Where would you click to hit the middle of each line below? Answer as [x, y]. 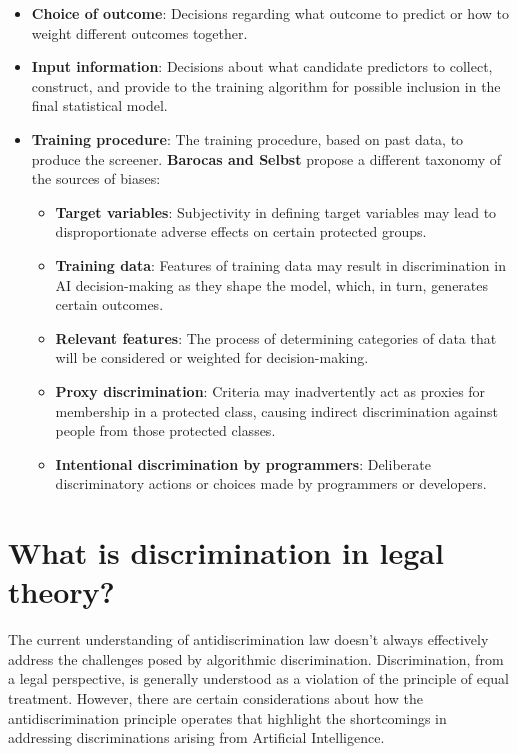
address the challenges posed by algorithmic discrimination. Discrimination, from [256, 658]
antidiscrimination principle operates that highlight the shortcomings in [227, 717]
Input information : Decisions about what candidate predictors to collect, [262, 66]
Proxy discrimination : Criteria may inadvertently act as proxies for [270, 390]
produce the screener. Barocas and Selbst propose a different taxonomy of [266, 158]
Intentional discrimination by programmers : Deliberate [243, 463]
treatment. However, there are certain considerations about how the [215, 697]
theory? [61, 591]
